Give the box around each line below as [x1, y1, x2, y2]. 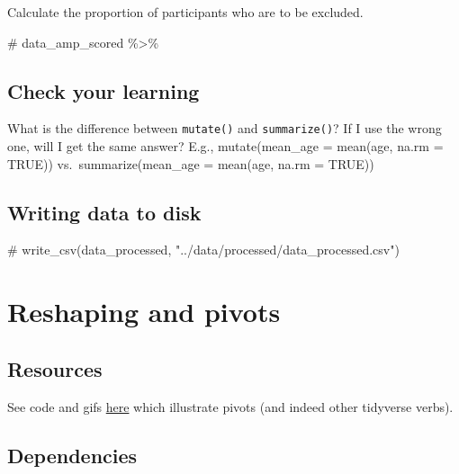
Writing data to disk [7, 198, 202, 226]
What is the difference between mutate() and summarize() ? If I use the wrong [7, 119, 442, 138]
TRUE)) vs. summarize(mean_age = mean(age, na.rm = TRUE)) [7, 154, 374, 173]
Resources [7, 354, 103, 382]
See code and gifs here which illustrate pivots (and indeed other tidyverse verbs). [7, 397, 454, 416]
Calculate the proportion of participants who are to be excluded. [7, 3, 364, 21]
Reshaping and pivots [7, 293, 281, 330]
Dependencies [7, 441, 138, 469]
